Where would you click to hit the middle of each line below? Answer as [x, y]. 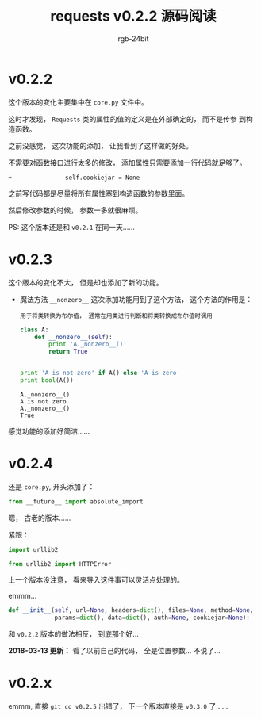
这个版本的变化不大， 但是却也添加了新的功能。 [86, 282]
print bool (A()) [46, 381]
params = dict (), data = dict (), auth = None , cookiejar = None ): [152, 618]
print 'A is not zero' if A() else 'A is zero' [100, 373]
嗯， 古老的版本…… [40, 518]
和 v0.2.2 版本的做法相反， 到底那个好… [73, 634]
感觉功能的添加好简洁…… [49, 431]
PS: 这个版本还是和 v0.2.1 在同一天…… [71, 227]
